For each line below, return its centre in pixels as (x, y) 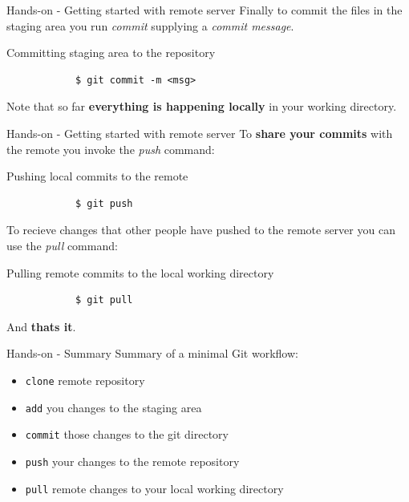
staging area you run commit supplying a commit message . (150, 25)
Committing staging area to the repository (111, 53)
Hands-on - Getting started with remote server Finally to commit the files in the (204, 10)
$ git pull (104, 300)
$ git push (104, 203)
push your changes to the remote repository (132, 461)
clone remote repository (85, 380)
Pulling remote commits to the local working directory (140, 272)
